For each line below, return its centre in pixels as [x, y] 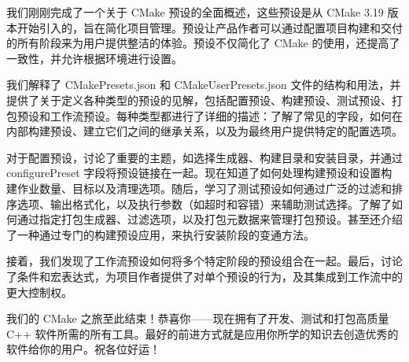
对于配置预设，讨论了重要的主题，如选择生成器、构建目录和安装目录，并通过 [204, 157]
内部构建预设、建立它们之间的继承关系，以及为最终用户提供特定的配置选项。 [204, 131]
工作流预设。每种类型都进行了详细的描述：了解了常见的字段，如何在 [226, 115]
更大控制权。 [39, 292]
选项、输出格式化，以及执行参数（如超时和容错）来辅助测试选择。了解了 [204, 203]
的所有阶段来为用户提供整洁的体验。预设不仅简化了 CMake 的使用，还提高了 [203, 43]
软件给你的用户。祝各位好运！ [83, 349]
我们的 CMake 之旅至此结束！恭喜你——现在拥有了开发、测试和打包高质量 [198, 318]
